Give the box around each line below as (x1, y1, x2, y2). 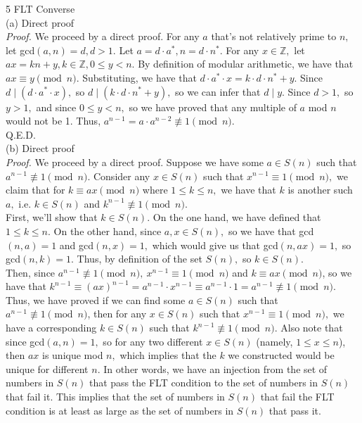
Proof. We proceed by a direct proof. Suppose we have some (6, 154, 264, 169)
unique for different (6, 361, 89, 376)
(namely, (256, 334, 293, 348)
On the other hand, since (53, 223, 162, 238)
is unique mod (41, 348, 103, 362)
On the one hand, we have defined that (153, 210, 321, 225)
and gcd (59, 237, 94, 252)
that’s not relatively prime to (211, 29, 337, 44)
